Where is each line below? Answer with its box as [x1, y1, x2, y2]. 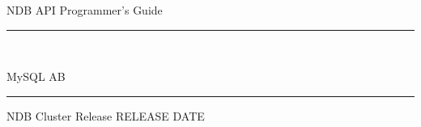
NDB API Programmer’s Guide [6, 2, 163, 18]
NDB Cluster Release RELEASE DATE [6, 107, 205, 124]
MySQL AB [6, 68, 66, 85]
